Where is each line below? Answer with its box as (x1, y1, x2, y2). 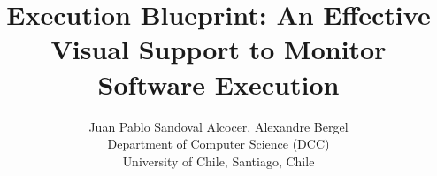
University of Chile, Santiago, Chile (122, 151, 315, 170)
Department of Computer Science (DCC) (107, 134, 330, 153)
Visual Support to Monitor (50, 31, 387, 67)
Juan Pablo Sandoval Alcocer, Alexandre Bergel (88, 117, 349, 135)
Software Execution (97, 65, 340, 102)
